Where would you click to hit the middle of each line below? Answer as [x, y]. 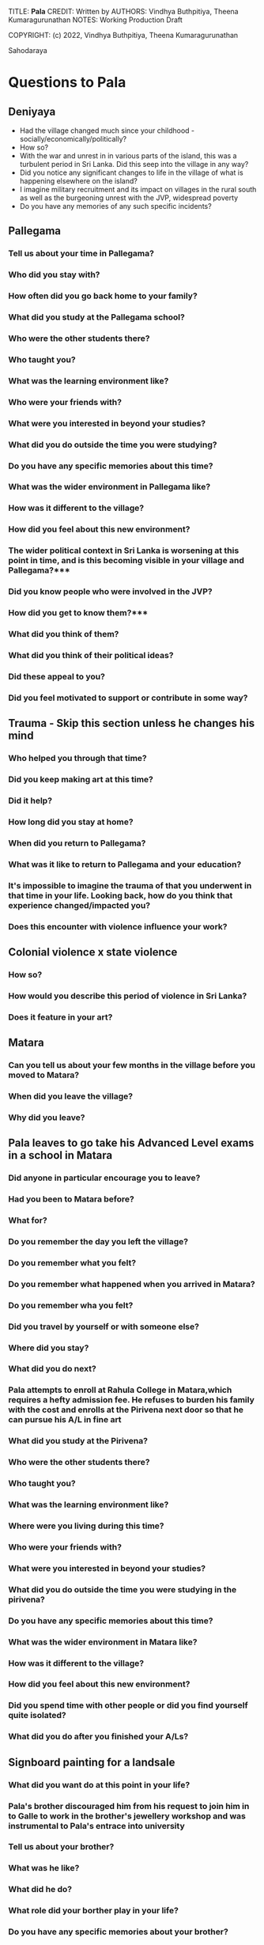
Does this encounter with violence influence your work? [118, 926]
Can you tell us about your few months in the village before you [132, 1065]
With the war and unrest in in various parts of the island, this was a [128, 156]
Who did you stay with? [54, 274]
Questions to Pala [67, 83]
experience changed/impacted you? [79, 905]
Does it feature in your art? [60, 1017]
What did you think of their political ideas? [91, 655]
